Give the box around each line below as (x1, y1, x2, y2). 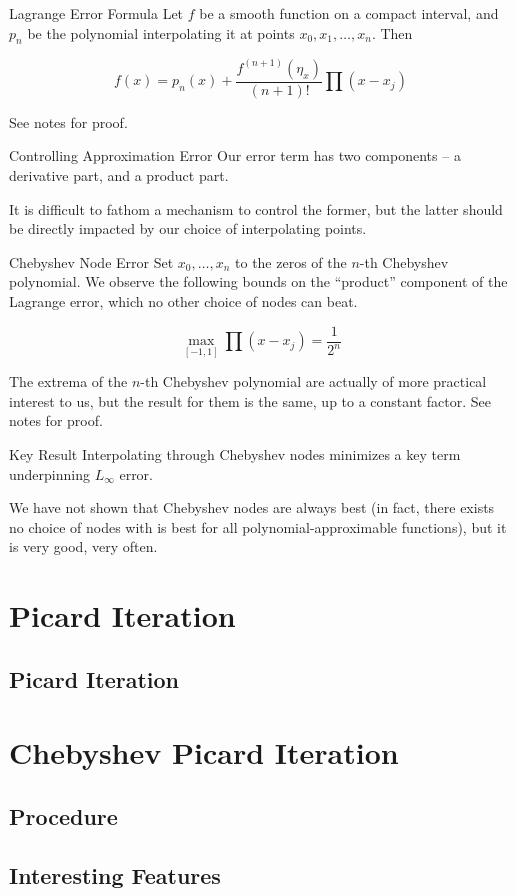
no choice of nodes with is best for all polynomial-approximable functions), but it (9, 516, 507, 537)
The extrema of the (9, 371, 128, 392)
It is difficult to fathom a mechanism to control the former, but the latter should (9, 198, 503, 219)
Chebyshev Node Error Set (9, 251, 174, 272)
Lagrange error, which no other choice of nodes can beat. (9, 291, 358, 312)
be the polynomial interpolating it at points (27, 22, 295, 43)
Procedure (9, 800, 118, 831)
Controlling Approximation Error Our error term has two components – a (9, 145, 461, 166)
